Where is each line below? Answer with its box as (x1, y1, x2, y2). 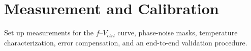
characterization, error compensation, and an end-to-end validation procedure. (4, 37, 247, 47)
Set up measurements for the (4, 27, 93, 38)
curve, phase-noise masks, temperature (117, 27, 238, 38)
